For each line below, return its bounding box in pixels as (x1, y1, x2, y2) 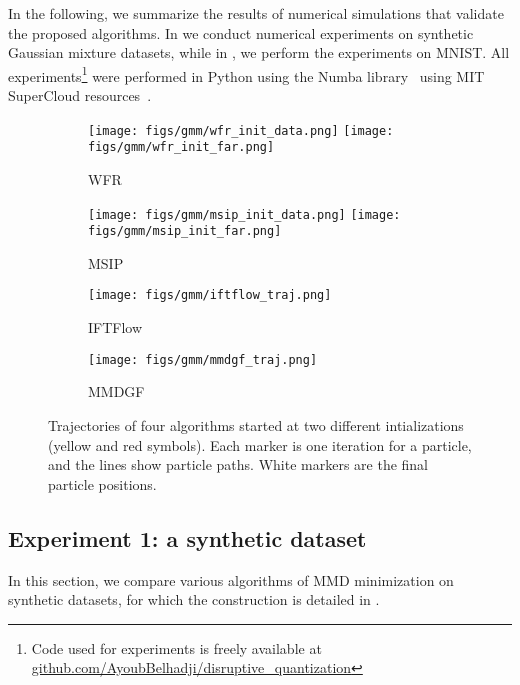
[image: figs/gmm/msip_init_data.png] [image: (88, 207, 401, 222)
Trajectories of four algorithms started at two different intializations (48, 414, 464, 435)
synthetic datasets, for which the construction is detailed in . (8, 589, 380, 610)
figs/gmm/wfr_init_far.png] (88, 140, 275, 155)
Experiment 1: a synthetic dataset (8, 522, 367, 553)
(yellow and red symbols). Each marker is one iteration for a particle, (48, 434, 472, 455)
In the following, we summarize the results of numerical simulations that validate (8, 3, 504, 23)
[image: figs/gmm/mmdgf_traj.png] (88, 352, 318, 367)
